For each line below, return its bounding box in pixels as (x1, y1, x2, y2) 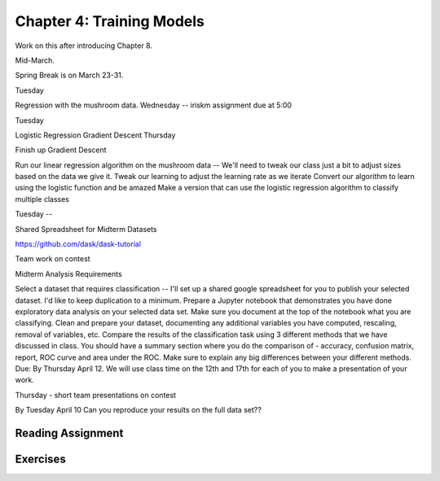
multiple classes (15, 194, 69, 203)
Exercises (15, 452, 67, 466)
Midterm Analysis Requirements (15, 269, 122, 278)
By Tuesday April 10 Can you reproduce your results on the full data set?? (15, 405, 262, 415)
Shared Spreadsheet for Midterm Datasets (15, 224, 158, 234)
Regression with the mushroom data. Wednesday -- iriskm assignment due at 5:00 (15, 100, 293, 110)
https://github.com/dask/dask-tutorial (15, 239, 142, 249)
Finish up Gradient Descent (15, 145, 107, 155)
